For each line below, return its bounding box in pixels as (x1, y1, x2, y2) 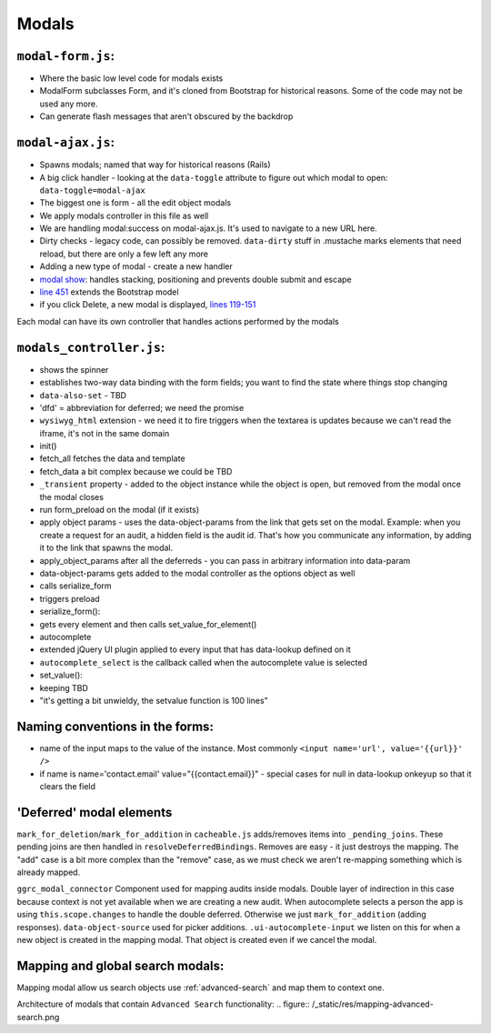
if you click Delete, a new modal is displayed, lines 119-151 (39, 299, 256, 310)
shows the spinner (39, 364, 109, 375)
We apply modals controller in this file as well (39, 210, 209, 221)
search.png (16, 1011, 60, 1022)
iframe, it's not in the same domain (39, 427, 170, 438)
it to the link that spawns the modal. (39, 542, 174, 554)
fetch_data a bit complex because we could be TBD (39, 466, 233, 476)
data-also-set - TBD (39, 389, 127, 400)
